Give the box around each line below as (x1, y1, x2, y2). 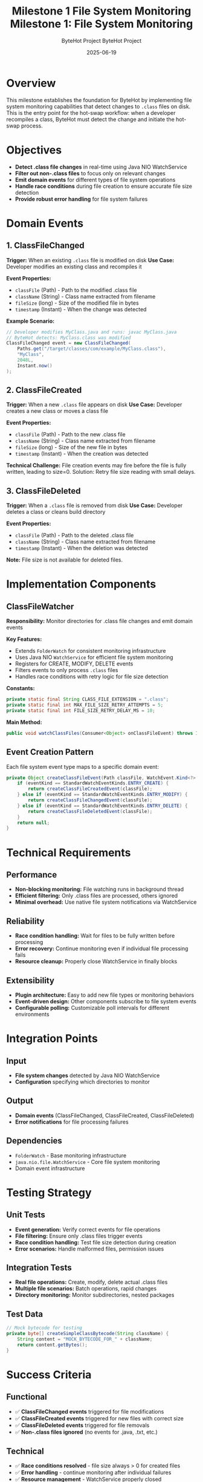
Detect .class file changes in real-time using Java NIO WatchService (14, 163, 187, 170)
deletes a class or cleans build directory (6, 508, 106, 516)
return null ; (17, 820, 50, 826)
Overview (6, 76, 56, 90)
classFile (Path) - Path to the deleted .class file (14, 532, 134, 539)
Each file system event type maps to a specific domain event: (6, 763, 159, 770)
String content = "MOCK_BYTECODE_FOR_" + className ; (17, 1336, 153, 1342)
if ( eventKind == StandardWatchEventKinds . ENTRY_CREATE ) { (17, 780, 169, 786)
